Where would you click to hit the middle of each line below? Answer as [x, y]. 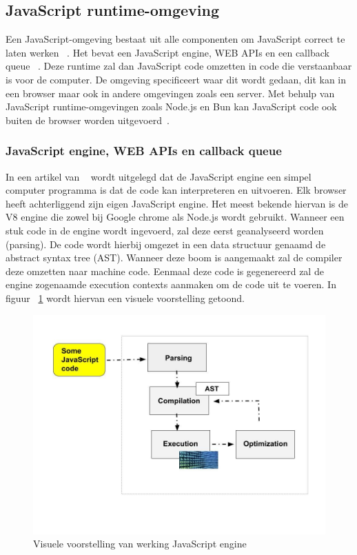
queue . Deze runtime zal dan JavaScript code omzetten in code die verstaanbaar [179, 66]
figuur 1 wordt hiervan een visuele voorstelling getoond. [125, 297]
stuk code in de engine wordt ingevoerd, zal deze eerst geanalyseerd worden [165, 230]
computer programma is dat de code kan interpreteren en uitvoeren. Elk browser [176, 190]
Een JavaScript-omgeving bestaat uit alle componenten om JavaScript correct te [175, 39]
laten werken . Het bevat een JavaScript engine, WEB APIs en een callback [167, 52]
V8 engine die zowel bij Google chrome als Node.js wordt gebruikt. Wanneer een [175, 217]
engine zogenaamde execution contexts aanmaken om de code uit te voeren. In [171, 284]
